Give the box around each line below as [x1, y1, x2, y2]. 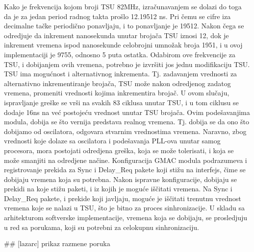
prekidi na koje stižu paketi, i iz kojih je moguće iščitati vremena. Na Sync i [4, 183, 232, 194]
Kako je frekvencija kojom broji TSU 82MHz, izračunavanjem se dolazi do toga [4, 1, 242, 11]
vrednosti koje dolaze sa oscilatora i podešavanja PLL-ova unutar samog [4, 136, 221, 146]
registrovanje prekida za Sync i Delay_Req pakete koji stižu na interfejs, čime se [4, 164, 246, 175]
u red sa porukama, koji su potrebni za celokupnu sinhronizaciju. [4, 222, 199, 232]
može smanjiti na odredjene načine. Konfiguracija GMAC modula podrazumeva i [4, 155, 247, 165]
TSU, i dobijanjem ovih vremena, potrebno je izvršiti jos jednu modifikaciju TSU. [4, 59, 250, 69]
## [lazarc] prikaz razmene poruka [4, 238, 110, 249]
